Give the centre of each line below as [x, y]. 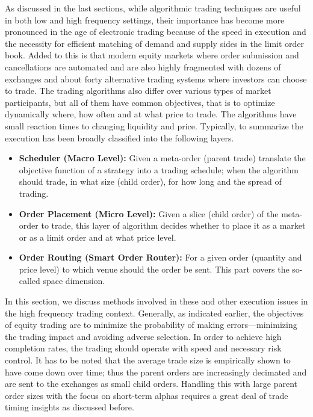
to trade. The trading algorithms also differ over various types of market [138, 91]
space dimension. [74, 281]
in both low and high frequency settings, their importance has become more [145, 20]
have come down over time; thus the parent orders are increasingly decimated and [156, 372]
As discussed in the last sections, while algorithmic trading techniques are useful [153, 8]
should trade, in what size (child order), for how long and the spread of [150, 181]
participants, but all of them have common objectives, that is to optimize [140, 102]
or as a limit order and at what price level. [98, 237]
